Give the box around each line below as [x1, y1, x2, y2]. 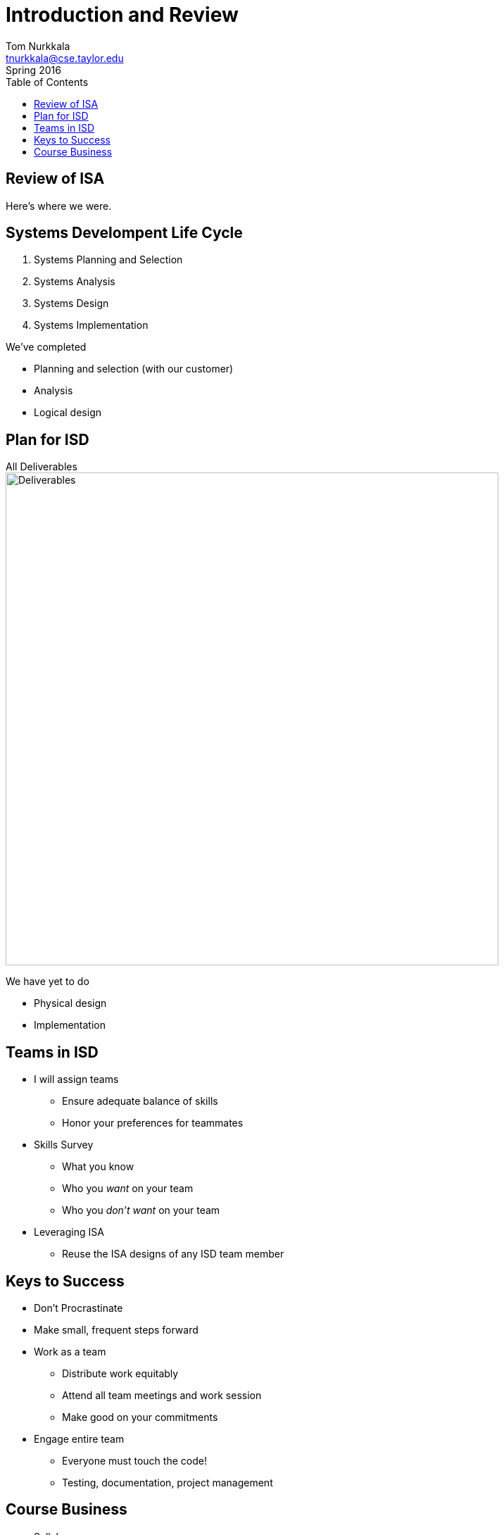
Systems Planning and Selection [34, 253, 183, 266]
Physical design [34, 997, 107, 1010]
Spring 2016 [6, 63, 61, 76]
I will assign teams [34, 1073, 119, 1086]
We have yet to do [6, 975, 89, 988]
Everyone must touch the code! [62, 1454, 207, 1467]
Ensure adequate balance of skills [62, 1095, 218, 1108]
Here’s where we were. [6, 199, 112, 212]
